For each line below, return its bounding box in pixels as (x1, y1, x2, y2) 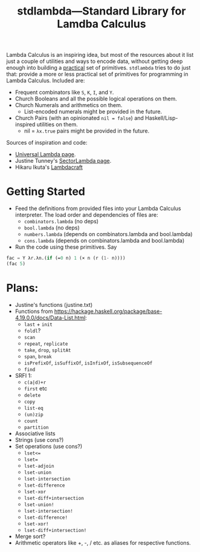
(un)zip (24, 412, 44, 418)
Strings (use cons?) (15, 436, 64, 443)
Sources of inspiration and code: (6, 139, 88, 146)
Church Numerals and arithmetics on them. (15, 102, 123, 109)
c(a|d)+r (24, 379, 47, 386)
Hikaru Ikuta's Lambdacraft (15, 163, 83, 171)
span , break (24, 352, 53, 360)
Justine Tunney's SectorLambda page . (15, 157, 112, 165)
